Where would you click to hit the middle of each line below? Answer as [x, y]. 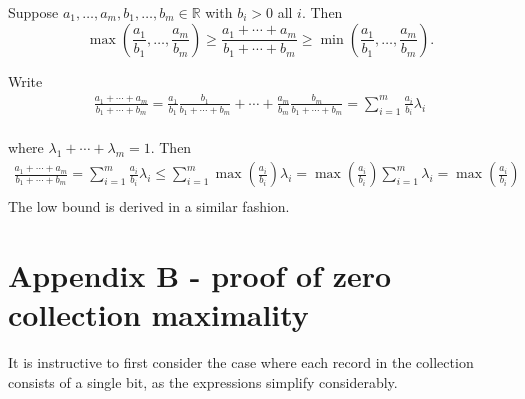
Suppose [33, 12]
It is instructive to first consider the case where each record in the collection [241, 362]
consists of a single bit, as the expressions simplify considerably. [203, 381]
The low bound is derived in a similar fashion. [149, 206]
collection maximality [158, 314]
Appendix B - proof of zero [200, 274]
